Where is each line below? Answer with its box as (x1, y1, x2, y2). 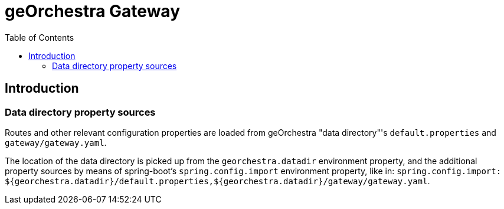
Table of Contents (5, 32, 74, 43)
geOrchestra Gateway (5, 1, 181, 21)
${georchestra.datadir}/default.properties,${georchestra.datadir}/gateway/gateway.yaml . (5, 175, 430, 186)
